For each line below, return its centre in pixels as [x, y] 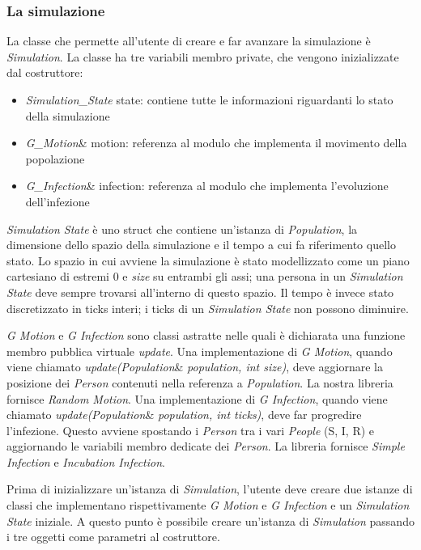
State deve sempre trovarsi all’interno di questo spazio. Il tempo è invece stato [200, 292]
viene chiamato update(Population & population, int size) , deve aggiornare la [195, 367]
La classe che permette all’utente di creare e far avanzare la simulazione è [189, 41]
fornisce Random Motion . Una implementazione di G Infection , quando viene [197, 398]
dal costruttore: [45, 72]
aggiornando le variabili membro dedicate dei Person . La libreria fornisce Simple [206, 446]
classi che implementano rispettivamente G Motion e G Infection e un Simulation [208, 505]
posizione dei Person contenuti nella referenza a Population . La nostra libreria [200, 382]
